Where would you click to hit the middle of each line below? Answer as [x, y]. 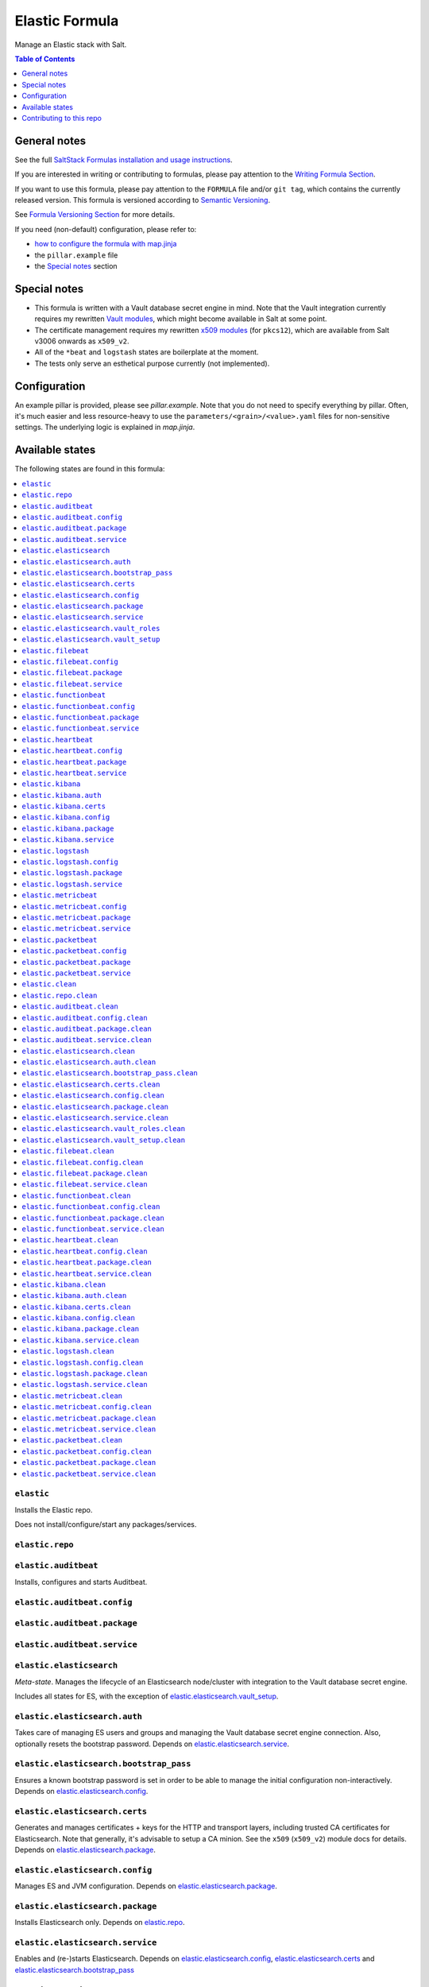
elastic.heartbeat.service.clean [87, 1273]
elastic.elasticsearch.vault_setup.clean [104, 1140]
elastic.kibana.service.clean [81, 1340]
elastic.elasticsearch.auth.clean [89, 1062]
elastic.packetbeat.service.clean [89, 1474]
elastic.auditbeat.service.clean [87, 1040]
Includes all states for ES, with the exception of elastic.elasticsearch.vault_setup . [147, 1696]
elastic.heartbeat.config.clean [85, 1251]
